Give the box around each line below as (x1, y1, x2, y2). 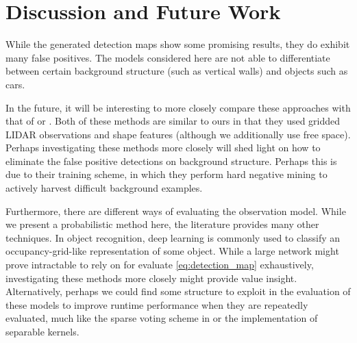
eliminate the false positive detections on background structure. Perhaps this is (5, 153, 337, 168)
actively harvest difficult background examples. (5, 181, 203, 195)
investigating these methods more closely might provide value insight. (5, 270, 297, 285)
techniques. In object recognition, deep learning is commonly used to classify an (5, 230, 341, 244)
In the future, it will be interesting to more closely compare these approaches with (5, 100, 351, 114)
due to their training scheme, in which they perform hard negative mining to (5, 167, 328, 181)
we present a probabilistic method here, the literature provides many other (5, 217, 319, 231)
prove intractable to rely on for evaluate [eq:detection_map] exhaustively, (5, 257, 314, 272)
